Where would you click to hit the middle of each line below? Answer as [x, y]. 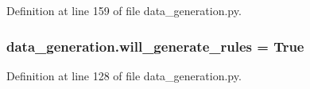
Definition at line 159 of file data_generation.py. [124, 10]
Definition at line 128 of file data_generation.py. [124, 75]
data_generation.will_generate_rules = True [155, 46]
